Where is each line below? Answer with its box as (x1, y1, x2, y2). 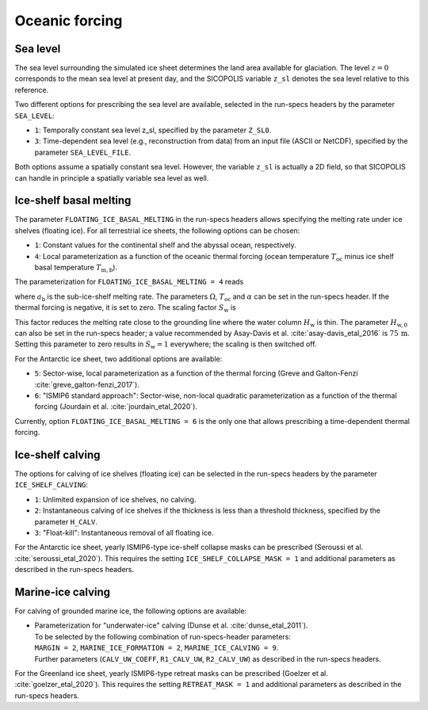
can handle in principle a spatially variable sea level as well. (14, 173, 209, 182)
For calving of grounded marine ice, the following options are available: (14, 606, 247, 616)
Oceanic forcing (14, 12, 123, 29)
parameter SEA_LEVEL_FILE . (34, 147, 132, 157)
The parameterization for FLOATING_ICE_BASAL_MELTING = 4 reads (14, 277, 244, 287)
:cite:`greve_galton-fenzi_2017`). (34, 380, 140, 389)
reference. (14, 85, 49, 94)
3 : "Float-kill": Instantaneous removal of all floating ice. (34, 528, 214, 537)
